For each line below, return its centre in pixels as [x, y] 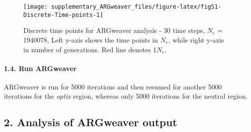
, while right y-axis [196, 39]
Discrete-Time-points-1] [63, 15]
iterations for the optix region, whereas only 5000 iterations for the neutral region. [126, 96]
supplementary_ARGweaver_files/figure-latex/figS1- [136, 7]
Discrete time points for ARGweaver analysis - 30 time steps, [114, 30]
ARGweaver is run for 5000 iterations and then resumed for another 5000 [113, 86]
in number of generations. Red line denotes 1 [90, 49]
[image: [36, 7]
